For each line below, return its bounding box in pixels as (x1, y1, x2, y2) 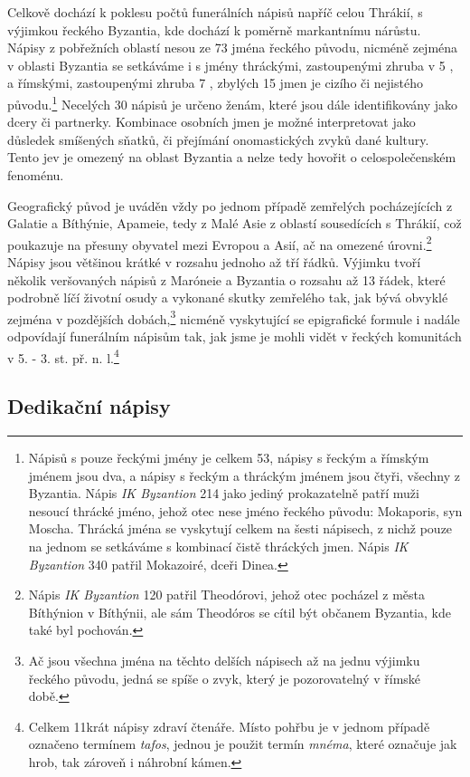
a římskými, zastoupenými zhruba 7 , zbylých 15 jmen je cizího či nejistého (7, 73, 423, 92)
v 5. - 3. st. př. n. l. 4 (7, 345, 119, 367)
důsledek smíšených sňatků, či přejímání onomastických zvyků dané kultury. (7, 129, 429, 149)
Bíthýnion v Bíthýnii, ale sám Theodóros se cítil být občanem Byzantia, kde (28, 602, 451, 621)
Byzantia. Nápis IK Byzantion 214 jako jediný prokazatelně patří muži (28, 484, 419, 503)
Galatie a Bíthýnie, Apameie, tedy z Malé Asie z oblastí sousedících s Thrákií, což (7, 214, 462, 233)
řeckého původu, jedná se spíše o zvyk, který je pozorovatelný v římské (28, 668, 421, 687)
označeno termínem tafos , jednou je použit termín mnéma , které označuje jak (28, 734, 457, 753)
